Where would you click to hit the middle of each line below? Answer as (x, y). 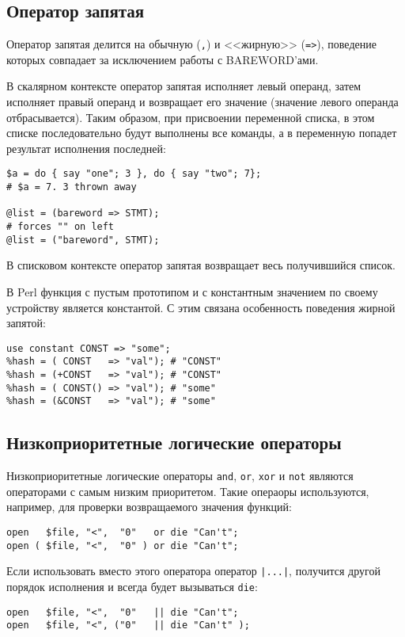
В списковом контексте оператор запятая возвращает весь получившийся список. (201, 265)
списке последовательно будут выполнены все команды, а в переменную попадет (202, 133)
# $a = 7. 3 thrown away (72, 187)
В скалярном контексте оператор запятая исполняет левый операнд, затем (184, 86)
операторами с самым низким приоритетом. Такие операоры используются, (188, 491)
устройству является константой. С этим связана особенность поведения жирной (201, 307)
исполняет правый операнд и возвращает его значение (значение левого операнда (202, 102)
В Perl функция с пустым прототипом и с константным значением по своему (192, 291)
